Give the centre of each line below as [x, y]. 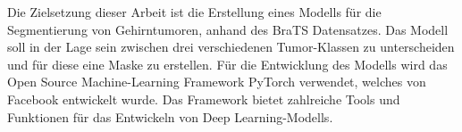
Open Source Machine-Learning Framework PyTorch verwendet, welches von [217, 82]
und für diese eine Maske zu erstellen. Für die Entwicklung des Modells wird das [227, 64]
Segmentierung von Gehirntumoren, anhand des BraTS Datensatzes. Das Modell [228, 29]
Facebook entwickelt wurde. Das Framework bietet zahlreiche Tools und [204, 99]
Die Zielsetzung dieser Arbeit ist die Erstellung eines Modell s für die [194, 12]
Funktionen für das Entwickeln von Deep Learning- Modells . [170, 116]
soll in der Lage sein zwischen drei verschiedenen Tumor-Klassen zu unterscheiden [231, 47]
